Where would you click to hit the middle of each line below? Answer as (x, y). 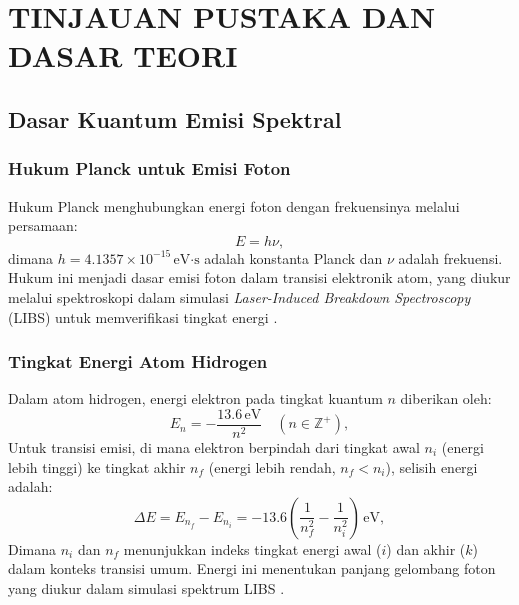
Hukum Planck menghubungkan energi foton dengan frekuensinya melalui (234, 205)
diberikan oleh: (446, 398)
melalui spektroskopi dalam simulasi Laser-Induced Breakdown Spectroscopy (239, 296)
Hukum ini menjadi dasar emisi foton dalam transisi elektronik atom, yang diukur (259, 277)
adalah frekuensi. (450, 257)
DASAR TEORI (123, 55)
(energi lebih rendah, (272, 466)
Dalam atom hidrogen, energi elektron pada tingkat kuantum (195, 398)
